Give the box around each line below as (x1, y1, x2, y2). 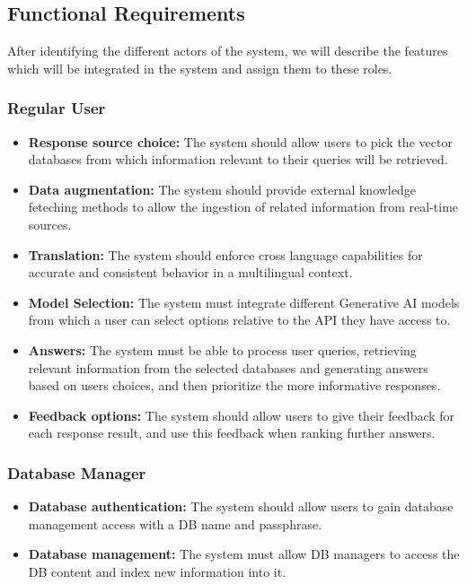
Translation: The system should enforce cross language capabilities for (28, 245, 423, 264)
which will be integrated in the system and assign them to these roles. (7, 58, 392, 77)
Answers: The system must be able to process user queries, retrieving (28, 340, 417, 359)
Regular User (7, 97, 106, 119)
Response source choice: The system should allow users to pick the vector (28, 132, 453, 151)
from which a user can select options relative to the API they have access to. (28, 310, 451, 329)
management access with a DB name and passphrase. (28, 514, 322, 533)
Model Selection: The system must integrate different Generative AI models (28, 292, 460, 311)
